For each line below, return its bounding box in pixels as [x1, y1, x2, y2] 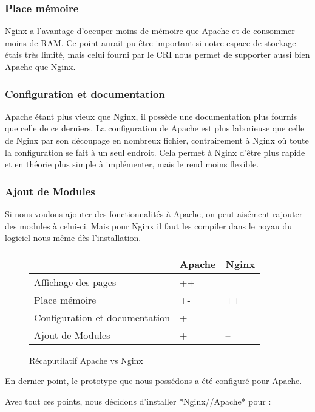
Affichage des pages [34, 274, 117, 289]
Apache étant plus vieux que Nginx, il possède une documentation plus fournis [5, 110, 297, 122]
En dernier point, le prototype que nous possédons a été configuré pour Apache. [5, 374, 302, 387]
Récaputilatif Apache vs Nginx [29, 354, 143, 366]
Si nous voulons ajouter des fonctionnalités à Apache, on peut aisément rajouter [5, 208, 303, 220]
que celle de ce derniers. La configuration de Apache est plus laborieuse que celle [5, 122, 305, 134]
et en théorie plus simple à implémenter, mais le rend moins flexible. [5, 158, 259, 170]
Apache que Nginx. [5, 60, 76, 72]
